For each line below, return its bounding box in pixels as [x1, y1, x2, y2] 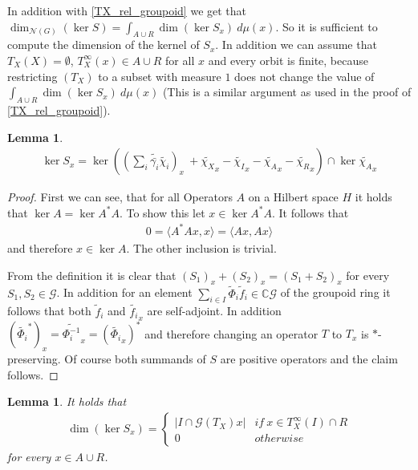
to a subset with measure [98, 67, 221, 84]
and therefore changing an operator [144, 325, 319, 342]
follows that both [7, 302, 91, 319]
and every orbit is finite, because [208, 51, 368, 68]
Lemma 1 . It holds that [7, 393, 127, 410]
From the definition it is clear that [7, 266, 177, 283]
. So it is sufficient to [275, 18, 378, 34]
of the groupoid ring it [280, 284, 391, 301]
